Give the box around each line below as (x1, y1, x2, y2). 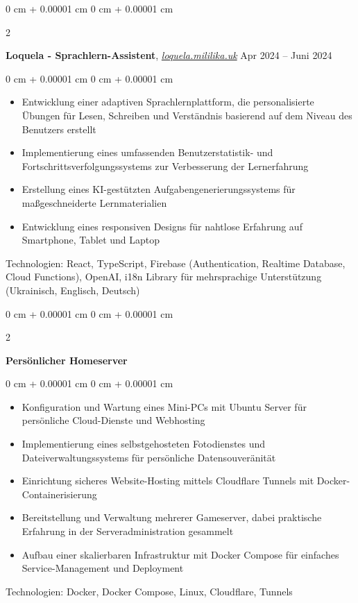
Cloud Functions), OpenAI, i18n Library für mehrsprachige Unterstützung (6, 269, 322, 284)
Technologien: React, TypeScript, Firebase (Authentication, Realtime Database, (6, 255, 346, 270)
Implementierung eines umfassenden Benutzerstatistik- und (22, 145, 273, 160)
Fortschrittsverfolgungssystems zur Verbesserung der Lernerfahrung (22, 158, 309, 173)
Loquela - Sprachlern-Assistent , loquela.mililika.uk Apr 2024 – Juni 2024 (6, 48, 332, 62)
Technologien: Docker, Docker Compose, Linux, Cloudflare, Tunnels (6, 584, 293, 598)
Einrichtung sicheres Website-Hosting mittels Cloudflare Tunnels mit (22, 473, 314, 488)
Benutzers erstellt (22, 121, 96, 136)
